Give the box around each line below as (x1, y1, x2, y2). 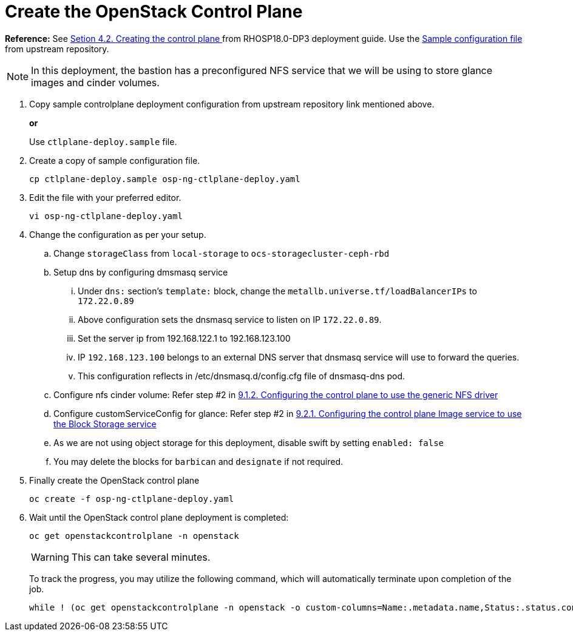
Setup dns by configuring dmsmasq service (53, 266, 228, 277)
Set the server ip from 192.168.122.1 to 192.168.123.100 (78, 333, 291, 343)
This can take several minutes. (71, 550, 211, 563)
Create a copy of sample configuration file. (29, 155, 200, 166)
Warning (31, 550, 69, 563)
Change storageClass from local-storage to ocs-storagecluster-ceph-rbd (53, 248, 390, 259)
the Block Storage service (53, 418, 157, 429)
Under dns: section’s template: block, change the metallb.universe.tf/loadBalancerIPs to (78, 285, 477, 296)
